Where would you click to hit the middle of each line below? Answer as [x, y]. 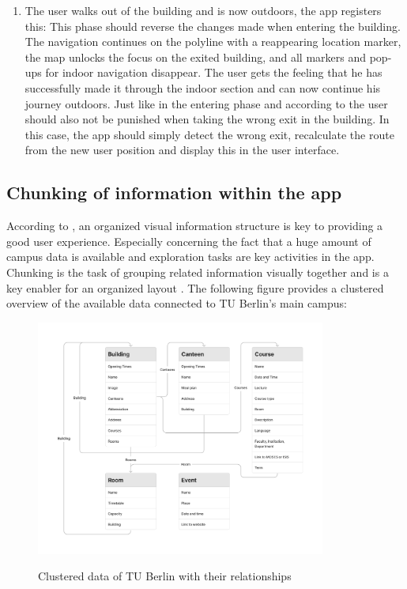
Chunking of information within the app [174, 193]
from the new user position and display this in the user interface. [182, 150]
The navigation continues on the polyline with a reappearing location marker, [213, 42]
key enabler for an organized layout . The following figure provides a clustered [195, 287]
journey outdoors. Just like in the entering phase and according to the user [206, 103]
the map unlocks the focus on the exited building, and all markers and [196, 57]
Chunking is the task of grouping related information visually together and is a [198, 272]
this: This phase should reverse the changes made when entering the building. [213, 26]
